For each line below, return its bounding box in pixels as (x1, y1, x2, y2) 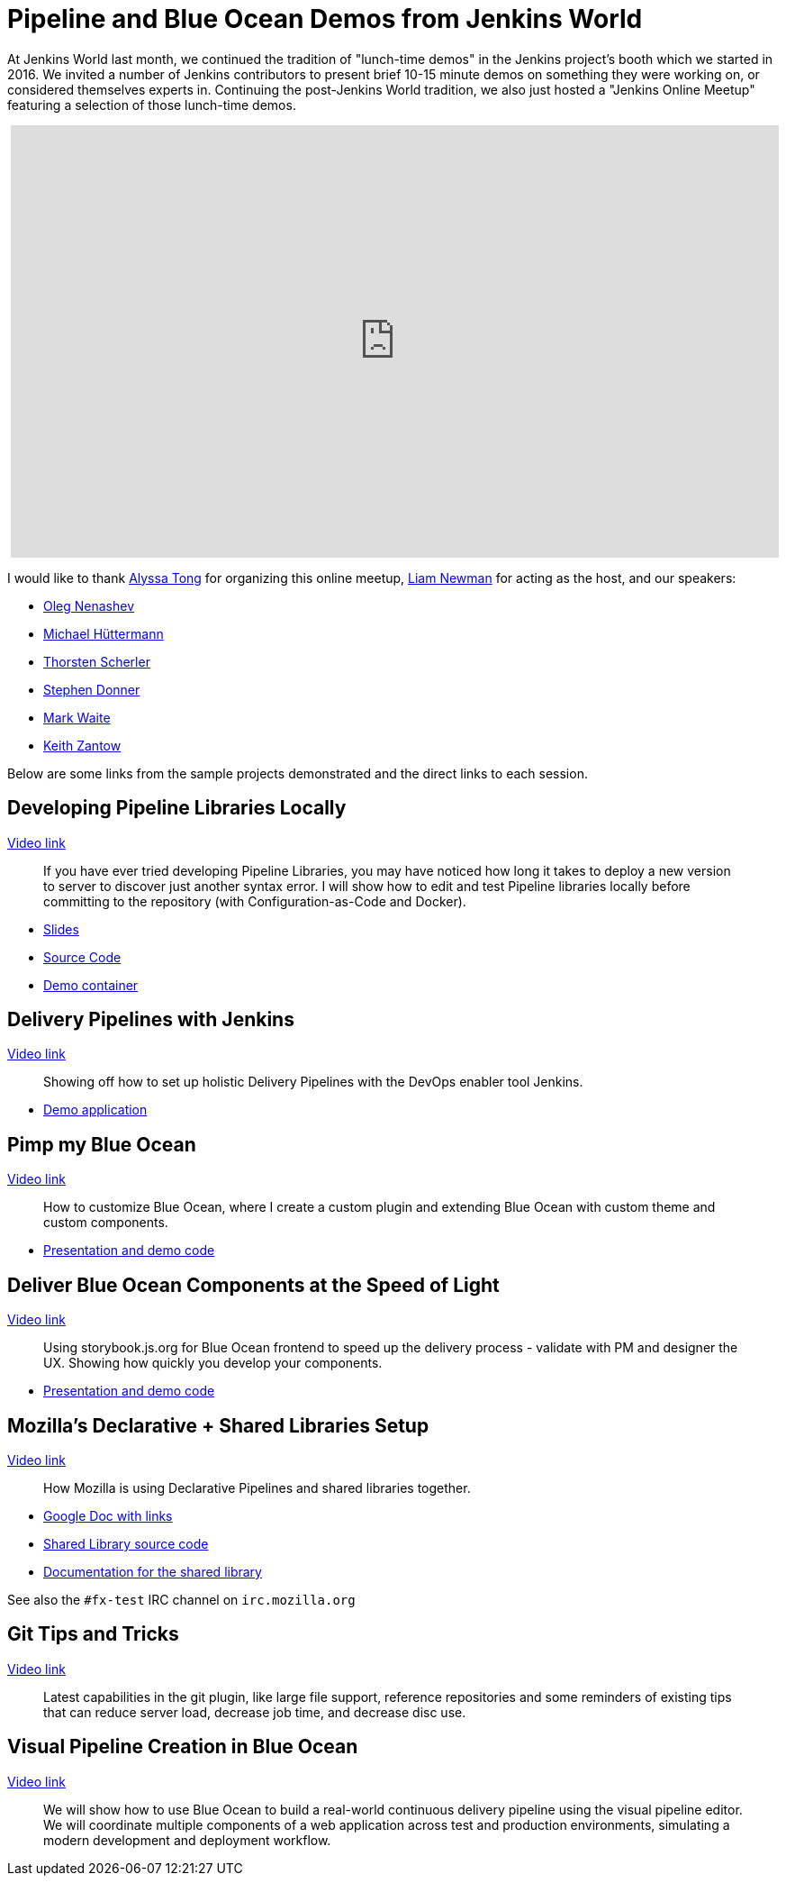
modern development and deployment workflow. (43, 1832, 331, 1848)
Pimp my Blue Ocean (7, 1133, 196, 1156)
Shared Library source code (43, 1535, 209, 1551)
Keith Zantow (43, 737, 122, 753)
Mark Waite (43, 709, 111, 725)
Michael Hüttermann (43, 625, 164, 641)
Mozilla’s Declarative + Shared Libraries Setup (7, 1414, 429, 1437)
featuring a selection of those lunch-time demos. (7, 96, 296, 113)
